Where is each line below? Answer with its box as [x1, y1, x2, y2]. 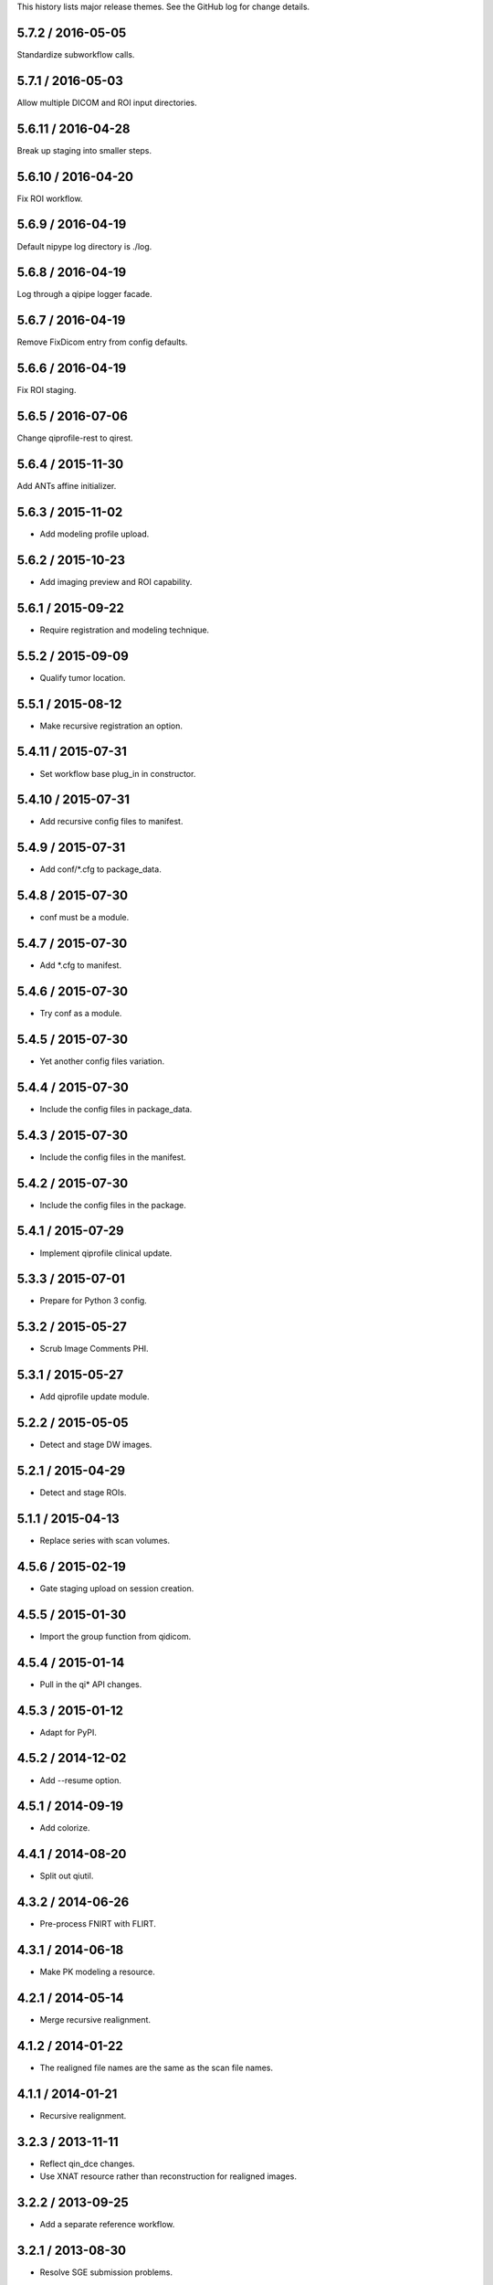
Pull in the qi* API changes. [39, 1678, 142, 1690]
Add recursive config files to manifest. [39, 816, 184, 827]
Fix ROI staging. [16, 385, 77, 396]
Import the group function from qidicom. [39, 1631, 192, 1642]
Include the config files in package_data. [39, 1103, 193, 1114]
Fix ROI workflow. [16, 193, 83, 204]
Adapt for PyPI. [39, 1727, 98, 1738]
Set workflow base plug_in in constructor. [39, 768, 196, 779]
